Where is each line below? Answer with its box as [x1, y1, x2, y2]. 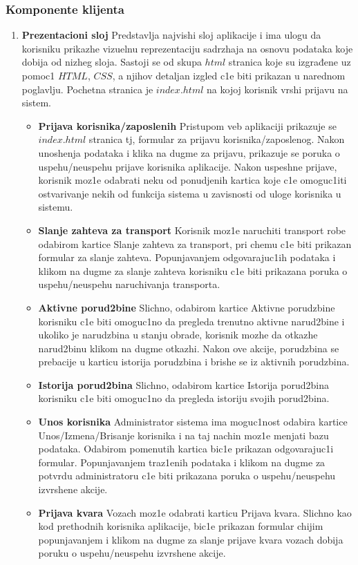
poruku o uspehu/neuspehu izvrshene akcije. [38, 546, 226, 560]
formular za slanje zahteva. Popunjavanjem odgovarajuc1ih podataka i [38, 250, 336, 265]
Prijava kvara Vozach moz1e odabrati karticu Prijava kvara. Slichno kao [38, 505, 352, 519]
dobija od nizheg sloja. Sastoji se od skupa [21, 55, 202, 69]
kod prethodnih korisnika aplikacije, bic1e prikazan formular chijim [38, 519, 323, 533]
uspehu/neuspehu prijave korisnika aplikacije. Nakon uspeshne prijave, [38, 159, 337, 173]
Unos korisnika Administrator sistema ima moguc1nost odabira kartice [38, 414, 348, 429]
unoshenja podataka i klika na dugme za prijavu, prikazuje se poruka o [38, 145, 340, 160]
